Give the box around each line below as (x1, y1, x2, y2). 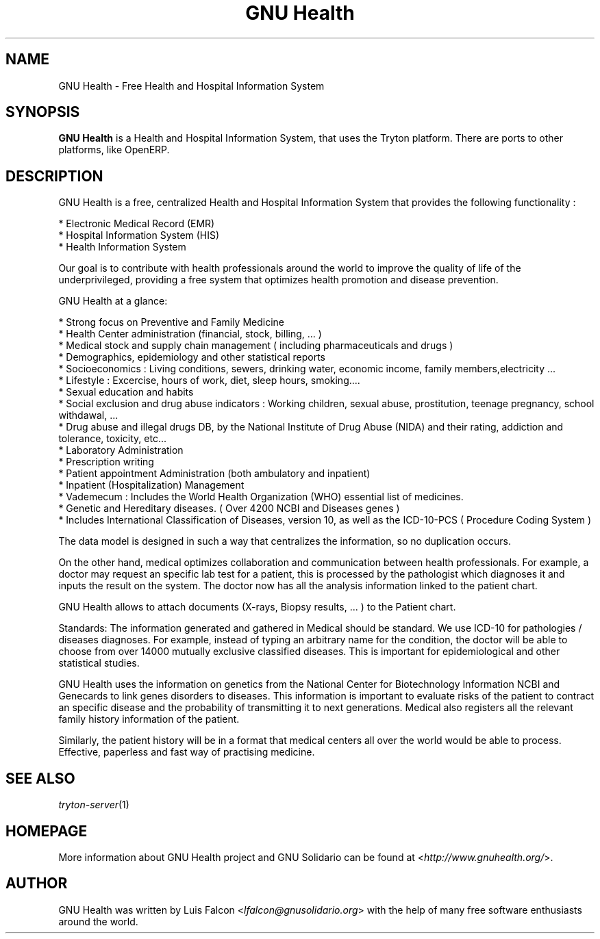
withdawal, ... (58, 409, 118, 422)
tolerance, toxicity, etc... (58, 433, 167, 445)
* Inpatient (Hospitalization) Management (58, 479, 245, 491)
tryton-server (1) (58, 799, 129, 811)
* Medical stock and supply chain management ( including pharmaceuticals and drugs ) (58, 339, 453, 352)
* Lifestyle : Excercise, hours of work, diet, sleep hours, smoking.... (58, 374, 360, 387)
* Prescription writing (58, 456, 154, 468)
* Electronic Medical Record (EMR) (58, 218, 215, 230)
